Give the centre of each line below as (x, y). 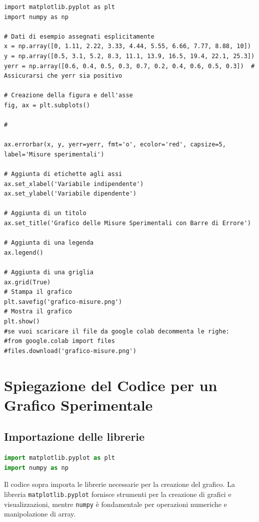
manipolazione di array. (40, 514)
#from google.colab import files (59, 341)
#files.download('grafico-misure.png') (70, 351)
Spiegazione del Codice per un (111, 385)
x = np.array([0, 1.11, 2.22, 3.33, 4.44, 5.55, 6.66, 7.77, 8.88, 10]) (127, 46)
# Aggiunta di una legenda (49, 243)
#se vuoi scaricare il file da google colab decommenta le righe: (117, 331)
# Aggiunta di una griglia (49, 273)
